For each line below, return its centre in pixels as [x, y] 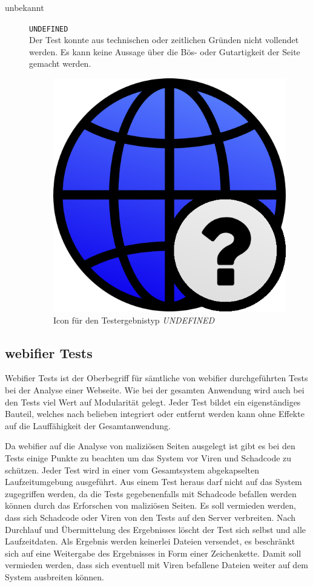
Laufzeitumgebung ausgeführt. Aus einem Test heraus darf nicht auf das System [153, 482]
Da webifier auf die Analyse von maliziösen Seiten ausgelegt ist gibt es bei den [150, 446]
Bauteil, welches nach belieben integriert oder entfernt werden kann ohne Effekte [155, 414]
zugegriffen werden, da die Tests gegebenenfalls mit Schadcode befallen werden [151, 493]
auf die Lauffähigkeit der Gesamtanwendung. [88, 425]
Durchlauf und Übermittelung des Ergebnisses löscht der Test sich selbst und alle [156, 529]
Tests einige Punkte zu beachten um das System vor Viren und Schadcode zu [148, 457]
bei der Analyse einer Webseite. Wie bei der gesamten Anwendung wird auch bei [155, 390]
